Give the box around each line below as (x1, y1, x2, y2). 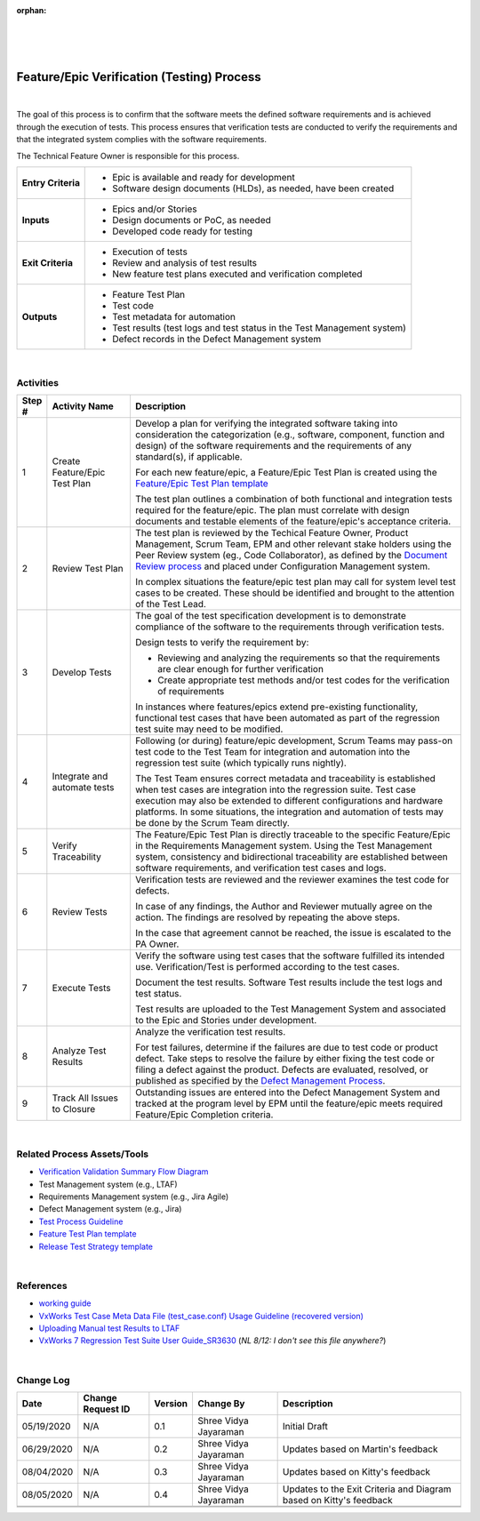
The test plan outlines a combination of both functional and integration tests (134, 493, 452, 506)
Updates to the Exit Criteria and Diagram (282, 1483, 452, 1495)
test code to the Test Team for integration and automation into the (134, 746, 411, 758)
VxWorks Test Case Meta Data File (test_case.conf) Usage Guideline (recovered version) (38, 1310, 364, 1321)
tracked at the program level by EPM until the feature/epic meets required (134, 1098, 444, 1110)
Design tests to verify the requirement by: (134, 636, 309, 649)
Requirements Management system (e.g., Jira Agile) (38, 1191, 229, 1202)
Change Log (16, 1373, 70, 1386)
